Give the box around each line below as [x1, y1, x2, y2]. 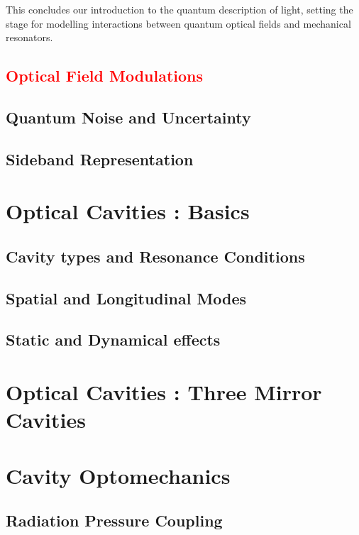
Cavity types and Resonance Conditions [6, 245, 305, 267]
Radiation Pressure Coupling [6, 509, 223, 531]
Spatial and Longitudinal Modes [6, 287, 247, 309]
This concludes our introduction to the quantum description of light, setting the [6, 2, 353, 16]
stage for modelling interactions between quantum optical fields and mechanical [6, 16, 351, 31]
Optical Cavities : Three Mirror [6, 377, 322, 407]
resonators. [6, 30, 53, 45]
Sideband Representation [6, 148, 194, 170]
